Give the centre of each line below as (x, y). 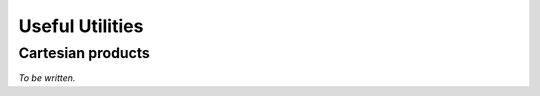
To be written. (47, 78)
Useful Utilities (81, 26)
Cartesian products (84, 53)
